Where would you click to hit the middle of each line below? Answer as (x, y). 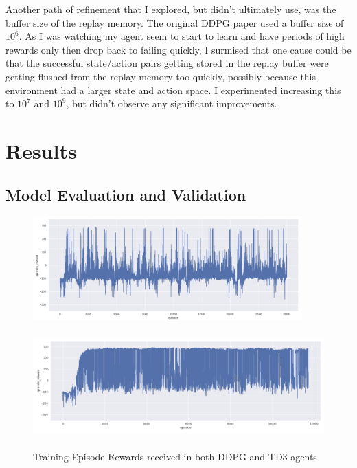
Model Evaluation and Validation (126, 194)
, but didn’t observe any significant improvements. (172, 103)
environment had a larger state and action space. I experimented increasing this (173, 90)
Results (41, 150)
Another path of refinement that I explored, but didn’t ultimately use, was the (171, 9)
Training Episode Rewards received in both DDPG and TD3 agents (175, 456)
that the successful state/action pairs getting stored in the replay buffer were (167, 63)
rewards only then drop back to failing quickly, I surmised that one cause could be (178, 49)
